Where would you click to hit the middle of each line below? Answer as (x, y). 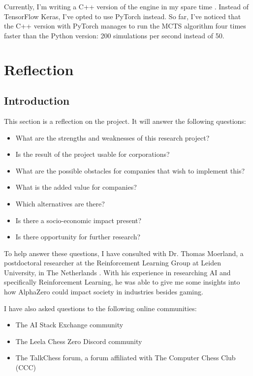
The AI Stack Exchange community (69, 325)
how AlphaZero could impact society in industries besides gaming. (104, 292)
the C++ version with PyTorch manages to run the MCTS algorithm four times (125, 26)
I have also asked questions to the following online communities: (100, 308)
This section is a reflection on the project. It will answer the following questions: (125, 121)
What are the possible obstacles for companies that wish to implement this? (130, 170)
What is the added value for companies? (76, 187)
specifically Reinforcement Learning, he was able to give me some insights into (122, 282)
